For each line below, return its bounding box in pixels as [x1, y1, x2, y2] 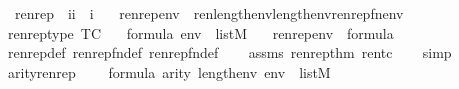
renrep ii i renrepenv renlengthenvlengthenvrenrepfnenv [14, 3, 404, 23]
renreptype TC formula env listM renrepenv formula [7, 22, 394, 43]
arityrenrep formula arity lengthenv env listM [7, 61, 331, 82]
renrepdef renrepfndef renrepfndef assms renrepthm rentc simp [7, 42, 452, 63]
